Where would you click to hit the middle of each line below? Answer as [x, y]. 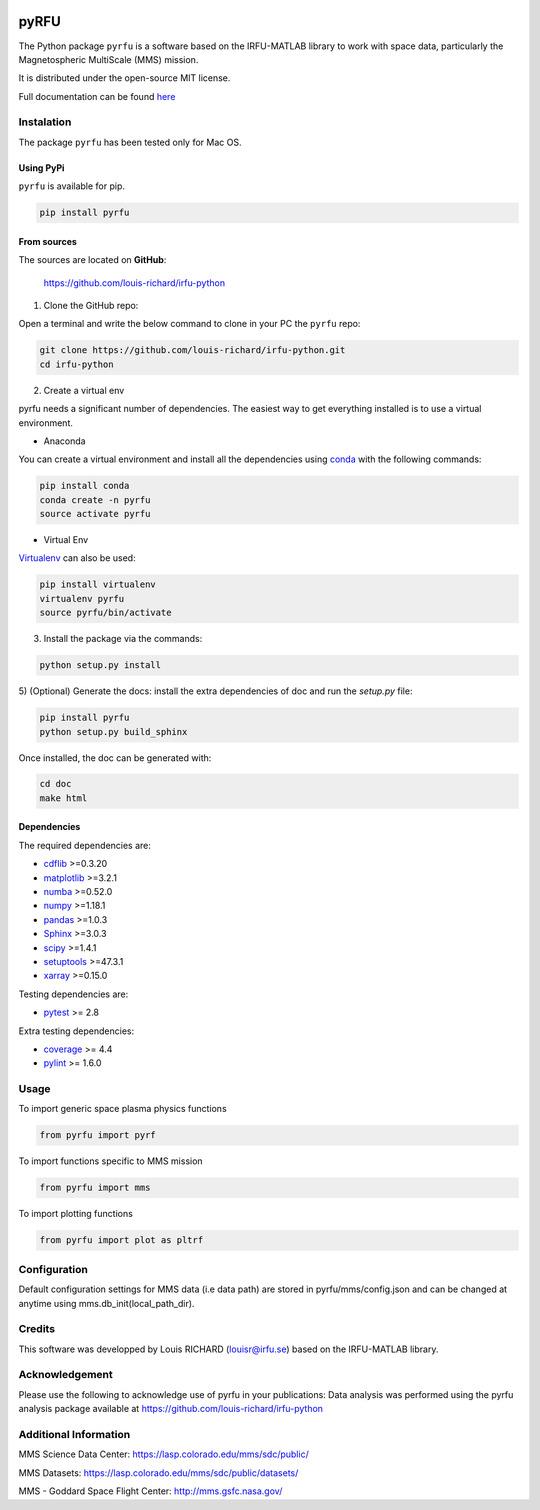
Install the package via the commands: [123, 639]
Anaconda [64, 441]
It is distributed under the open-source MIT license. [124, 78]
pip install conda [84, 486]
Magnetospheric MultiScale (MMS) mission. [108, 59]
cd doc [55, 784]
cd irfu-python [76, 364]
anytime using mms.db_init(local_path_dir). [106, 1303]
